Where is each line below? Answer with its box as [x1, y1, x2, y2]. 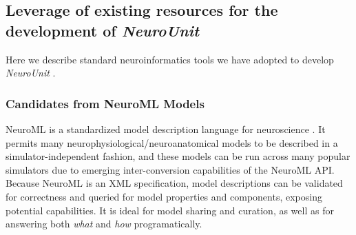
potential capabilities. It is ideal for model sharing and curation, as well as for [6, 203, 334, 217]
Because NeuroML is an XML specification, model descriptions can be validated [6, 176, 343, 190]
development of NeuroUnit [6, 19, 200, 41]
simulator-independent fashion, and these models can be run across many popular [6, 149, 350, 163]
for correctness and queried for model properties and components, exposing [6, 189, 322, 203]
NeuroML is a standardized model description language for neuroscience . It [6, 122, 326, 136]
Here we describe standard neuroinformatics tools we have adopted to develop [6, 52, 334, 66]
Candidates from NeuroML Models [6, 94, 205, 112]
